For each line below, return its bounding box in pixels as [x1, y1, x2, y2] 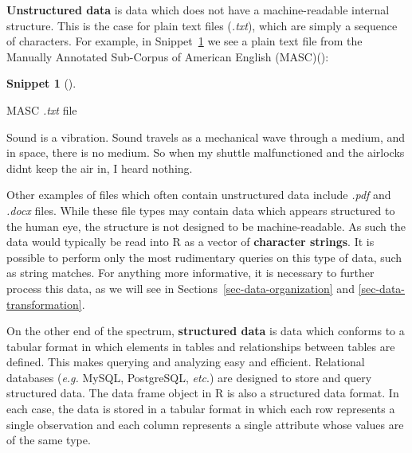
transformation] [6, 295, 82, 312]
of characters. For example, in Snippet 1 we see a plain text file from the [6, 33, 363, 49]
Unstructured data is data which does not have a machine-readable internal [6, 2, 390, 18]
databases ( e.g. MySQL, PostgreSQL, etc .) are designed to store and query [6, 369, 372, 385]
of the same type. [6, 432, 91, 448]
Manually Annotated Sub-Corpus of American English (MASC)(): [6, 48, 329, 64]
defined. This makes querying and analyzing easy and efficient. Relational [6, 353, 365, 370]
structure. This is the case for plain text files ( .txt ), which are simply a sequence [6, 17, 398, 33]
